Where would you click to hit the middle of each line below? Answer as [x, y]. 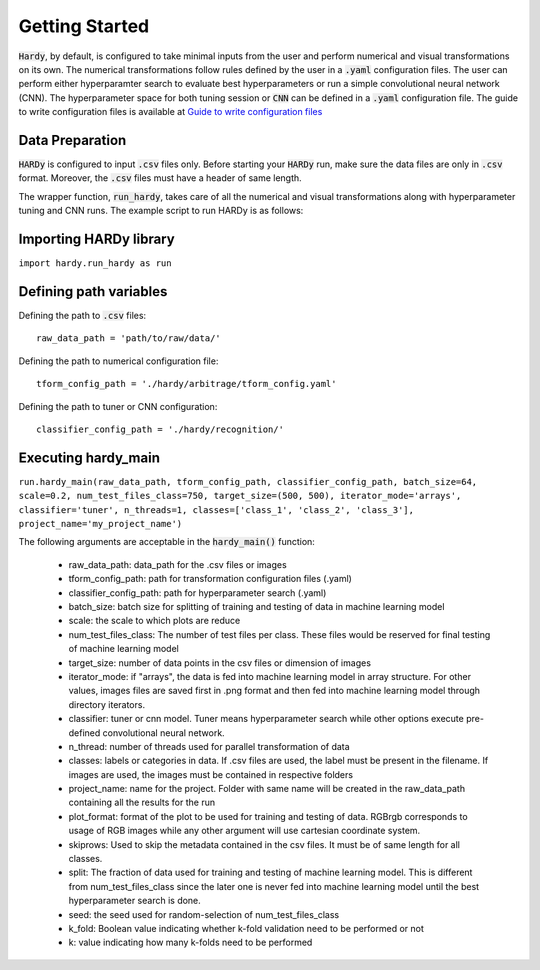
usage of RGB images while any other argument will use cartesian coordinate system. [244, 831]
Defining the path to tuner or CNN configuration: [118, 406]
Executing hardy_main [89, 457]
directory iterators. [106, 704]
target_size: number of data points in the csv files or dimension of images [220, 662]
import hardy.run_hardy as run [95, 263]
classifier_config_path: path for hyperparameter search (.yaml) [197, 592]
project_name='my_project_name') [100, 524]
